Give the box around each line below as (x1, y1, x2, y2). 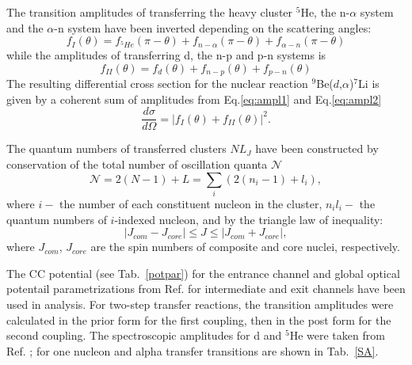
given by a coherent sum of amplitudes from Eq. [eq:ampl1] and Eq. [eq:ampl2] (6, 90, 382, 107)
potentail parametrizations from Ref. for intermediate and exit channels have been (6, 280, 406, 297)
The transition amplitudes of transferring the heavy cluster (6, 4, 293, 20)
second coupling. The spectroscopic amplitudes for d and (6, 327, 282, 344)
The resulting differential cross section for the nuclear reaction (6, 75, 308, 92)
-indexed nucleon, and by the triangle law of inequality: (114, 211, 383, 227)
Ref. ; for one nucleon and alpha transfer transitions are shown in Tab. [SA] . (6, 342, 379, 359)
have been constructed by (255, 140, 379, 157)
